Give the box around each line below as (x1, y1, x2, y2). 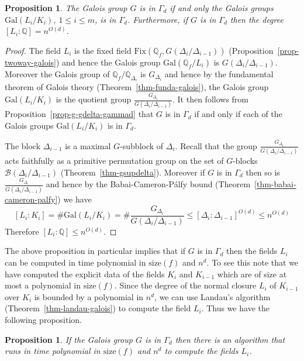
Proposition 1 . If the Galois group (5, 333, 133, 345)
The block (5, 139, 41, 152)
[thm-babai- (254, 178, 296, 190)
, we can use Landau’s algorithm (154, 290, 271, 302)
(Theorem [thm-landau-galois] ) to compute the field (5, 302, 191, 314)
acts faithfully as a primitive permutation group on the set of (5, 154, 224, 167)
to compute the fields (164, 345, 239, 357)
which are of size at (217, 267, 287, 280)
